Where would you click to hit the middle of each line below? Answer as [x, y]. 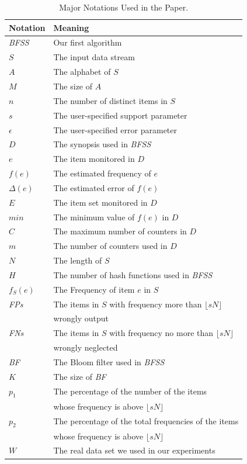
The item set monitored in [100, 202]
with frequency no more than [161, 333]
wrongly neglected [86, 347]
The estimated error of [94, 187]
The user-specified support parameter [120, 115]
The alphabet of [82, 72]
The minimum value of [94, 217]
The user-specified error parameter [115, 129]
